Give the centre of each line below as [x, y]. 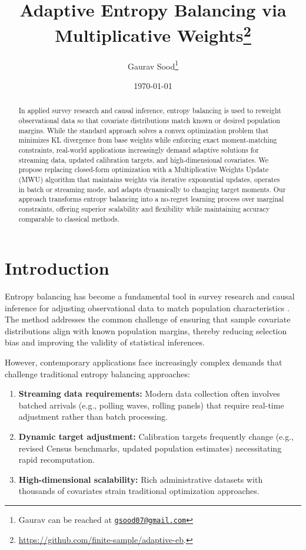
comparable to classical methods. [69, 218]
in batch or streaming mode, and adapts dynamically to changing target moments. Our [152, 189]
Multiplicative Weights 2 [153, 34]
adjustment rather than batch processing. [93, 416]
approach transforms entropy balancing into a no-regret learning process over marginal [151, 199]
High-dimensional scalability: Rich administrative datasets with [141, 479]
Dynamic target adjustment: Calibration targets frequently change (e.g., [156, 437]
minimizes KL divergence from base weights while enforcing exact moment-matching [148, 140]
